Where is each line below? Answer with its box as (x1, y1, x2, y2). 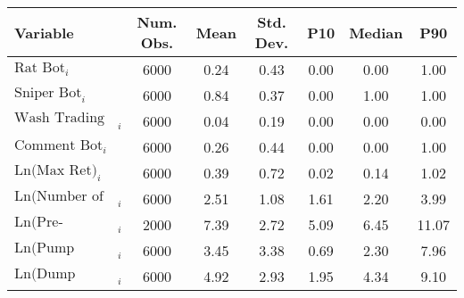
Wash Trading (14, 111, 105, 126)
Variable (14, 21, 74, 43)
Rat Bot (14, 61, 65, 76)
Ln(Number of (14, 188, 104, 203)
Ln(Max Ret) (14, 162, 97, 178)
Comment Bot (14, 138, 104, 153)
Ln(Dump (14, 266, 76, 281)
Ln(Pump (14, 240, 75, 255)
